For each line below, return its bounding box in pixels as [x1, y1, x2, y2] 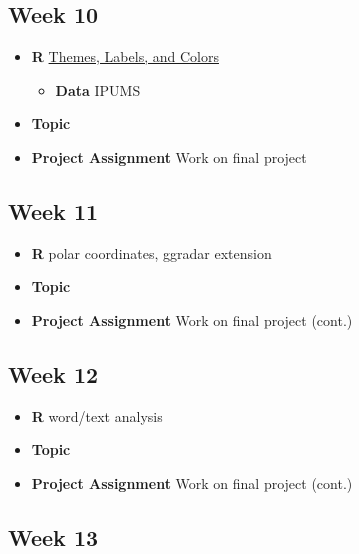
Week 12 [8, 358, 99, 389]
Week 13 [8, 521, 99, 552]
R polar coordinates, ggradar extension [31, 242, 272, 263]
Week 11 [8, 195, 99, 226]
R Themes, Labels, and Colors [31, 46, 219, 67]
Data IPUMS [55, 79, 141, 100]
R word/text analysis [31, 405, 163, 426]
